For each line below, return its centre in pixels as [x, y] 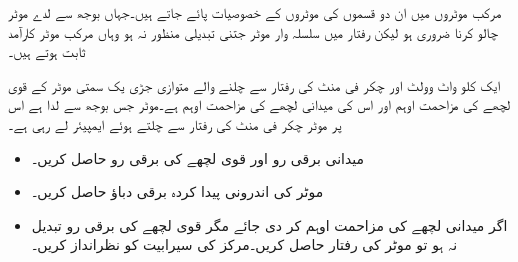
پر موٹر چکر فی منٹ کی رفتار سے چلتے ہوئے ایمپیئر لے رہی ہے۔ [175, 123]
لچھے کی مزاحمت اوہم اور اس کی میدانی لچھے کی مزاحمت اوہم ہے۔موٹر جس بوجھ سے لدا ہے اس [259, 104]
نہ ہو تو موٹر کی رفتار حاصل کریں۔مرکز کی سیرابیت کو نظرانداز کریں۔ [244, 244]
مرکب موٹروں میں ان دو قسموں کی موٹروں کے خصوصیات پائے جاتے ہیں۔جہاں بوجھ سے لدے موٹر [255, 12]
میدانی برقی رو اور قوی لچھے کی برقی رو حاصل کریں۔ [198, 157]
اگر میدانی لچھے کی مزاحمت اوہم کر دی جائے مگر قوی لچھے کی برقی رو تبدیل [269, 224]
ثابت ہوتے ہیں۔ [47, 51]
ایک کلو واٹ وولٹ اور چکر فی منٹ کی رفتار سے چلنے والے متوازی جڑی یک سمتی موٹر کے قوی [254, 84]
